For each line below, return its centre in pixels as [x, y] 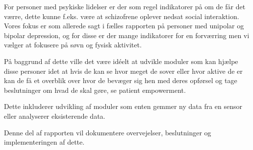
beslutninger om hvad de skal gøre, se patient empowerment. [95, 90]
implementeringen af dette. [44, 142]
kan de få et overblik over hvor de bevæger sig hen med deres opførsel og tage [121, 80]
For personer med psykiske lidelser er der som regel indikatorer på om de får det [125, 6]
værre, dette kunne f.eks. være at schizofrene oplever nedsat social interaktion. [122, 16]
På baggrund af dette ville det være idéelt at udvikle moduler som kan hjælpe [121, 61]
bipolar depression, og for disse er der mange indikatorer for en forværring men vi [127, 35]
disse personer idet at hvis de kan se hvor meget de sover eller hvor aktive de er [123, 71]
